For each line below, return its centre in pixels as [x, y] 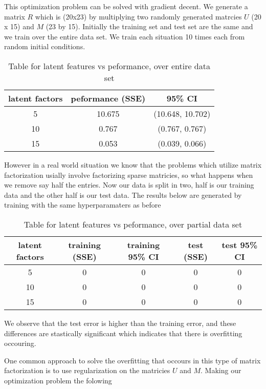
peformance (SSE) [108, 98]
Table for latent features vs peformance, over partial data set [133, 224]
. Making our [221, 370]
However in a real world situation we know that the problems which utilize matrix [133, 164]
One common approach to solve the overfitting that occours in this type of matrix [132, 360]
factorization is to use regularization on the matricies [87, 370]
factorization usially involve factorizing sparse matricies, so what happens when [129, 175]
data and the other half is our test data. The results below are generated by [123, 194]
